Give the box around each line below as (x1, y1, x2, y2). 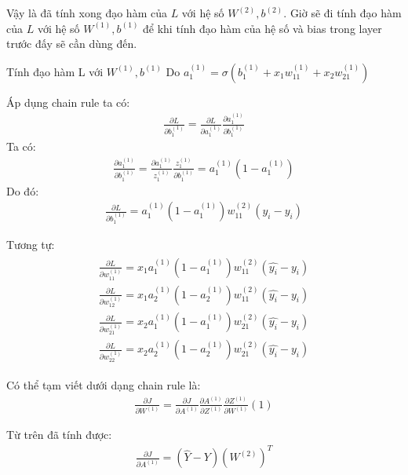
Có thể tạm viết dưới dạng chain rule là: (6, 377, 201, 393)
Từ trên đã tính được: (6, 426, 112, 443)
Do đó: (6, 182, 39, 199)
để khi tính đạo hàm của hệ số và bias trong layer (143, 20, 382, 36)
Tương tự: (6, 236, 55, 253)
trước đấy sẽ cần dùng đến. (6, 35, 137, 52)
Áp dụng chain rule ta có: (6, 93, 130, 110)
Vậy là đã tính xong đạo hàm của (6, 5, 167, 20)
